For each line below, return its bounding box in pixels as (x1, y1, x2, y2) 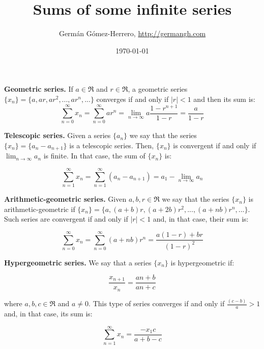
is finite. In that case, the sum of (43, 150, 145, 161)
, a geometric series (128, 84, 188, 94)
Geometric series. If (4, 84, 73, 94)
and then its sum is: (193, 93, 255, 104)
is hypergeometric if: (170, 257, 234, 267)
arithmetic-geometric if (4, 203, 75, 214)
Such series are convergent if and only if (4, 213, 128, 224)
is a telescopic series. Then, (69, 140, 154, 150)
